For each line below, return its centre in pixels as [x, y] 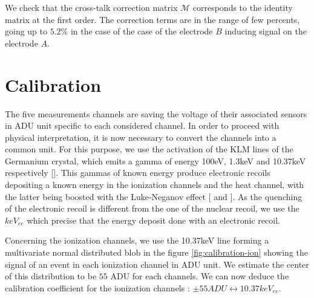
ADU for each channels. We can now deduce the [200, 276]
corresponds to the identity [243, 7]
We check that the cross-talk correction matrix [91, 7]
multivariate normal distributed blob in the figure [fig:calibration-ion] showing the [156, 252]
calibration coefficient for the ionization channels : [97, 287]
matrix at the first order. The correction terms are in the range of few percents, [152, 19]
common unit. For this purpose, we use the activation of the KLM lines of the [149, 149]
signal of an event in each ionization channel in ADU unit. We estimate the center [157, 264]
